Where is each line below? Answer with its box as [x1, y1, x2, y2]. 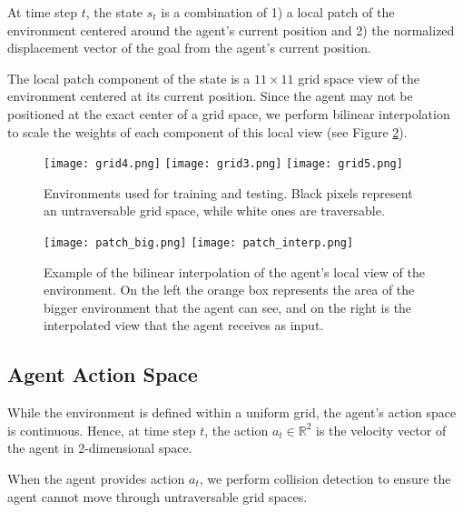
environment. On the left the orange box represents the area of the [44, 280, 415, 299]
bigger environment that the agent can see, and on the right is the [44, 297, 412, 316]
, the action [204, 420, 269, 439]
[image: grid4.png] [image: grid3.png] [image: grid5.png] [44, 157, 403, 171]
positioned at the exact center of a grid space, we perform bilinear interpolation [7, 104, 450, 123]
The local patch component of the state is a [7, 68, 251, 87]
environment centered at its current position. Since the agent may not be [7, 86, 413, 105]
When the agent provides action [7, 469, 185, 488]
